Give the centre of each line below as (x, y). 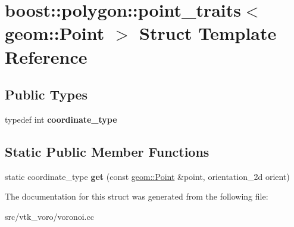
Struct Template (208, 33)
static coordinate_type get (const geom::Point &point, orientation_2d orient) (147, 176)
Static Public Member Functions (107, 151)
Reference (46, 56)
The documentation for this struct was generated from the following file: (137, 196)
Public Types (46, 94)
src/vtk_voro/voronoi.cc (49, 216)
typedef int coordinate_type (61, 119)
